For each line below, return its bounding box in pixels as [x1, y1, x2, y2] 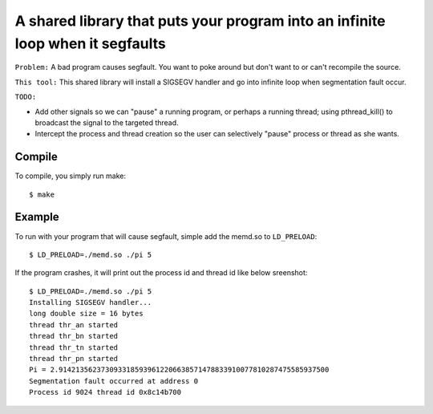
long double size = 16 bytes [29, 309, 144, 319]
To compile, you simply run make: [14, 171, 126, 181]
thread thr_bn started [29, 331, 119, 341]
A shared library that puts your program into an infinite [14, 12, 386, 30]
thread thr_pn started [29, 354, 119, 363]
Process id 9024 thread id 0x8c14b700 [29, 388, 182, 397]
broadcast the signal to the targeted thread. [34, 117, 180, 128]
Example [14, 210, 59, 224]
